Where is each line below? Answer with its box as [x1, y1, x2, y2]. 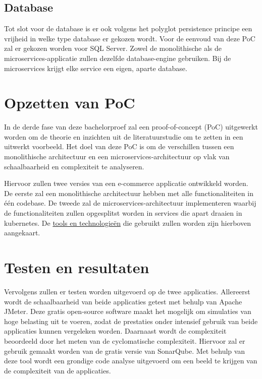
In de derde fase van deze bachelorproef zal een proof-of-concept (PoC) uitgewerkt [4, 121, 258, 132]
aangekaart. [4, 227, 40, 238]
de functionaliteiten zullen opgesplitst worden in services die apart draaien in [4, 208, 242, 218]
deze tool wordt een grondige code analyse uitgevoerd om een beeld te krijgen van [4, 355, 257, 366]
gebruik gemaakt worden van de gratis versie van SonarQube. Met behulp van [4, 345, 245, 356]
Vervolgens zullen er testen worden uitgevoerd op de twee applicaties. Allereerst [4, 286, 250, 296]
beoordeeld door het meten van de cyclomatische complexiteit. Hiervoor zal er [4, 335, 245, 346]
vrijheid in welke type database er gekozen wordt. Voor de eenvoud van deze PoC [4, 33, 255, 43]
